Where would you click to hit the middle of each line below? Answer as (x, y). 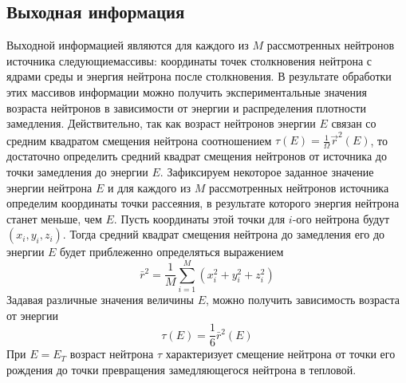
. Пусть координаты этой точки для (199, 218)
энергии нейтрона (49, 187)
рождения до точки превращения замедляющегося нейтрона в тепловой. (181, 369)
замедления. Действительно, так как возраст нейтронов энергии (161, 123)
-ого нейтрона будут (341, 218)
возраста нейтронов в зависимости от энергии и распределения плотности (186, 107)
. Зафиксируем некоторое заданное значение (267, 171)
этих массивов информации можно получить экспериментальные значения (187, 91)
